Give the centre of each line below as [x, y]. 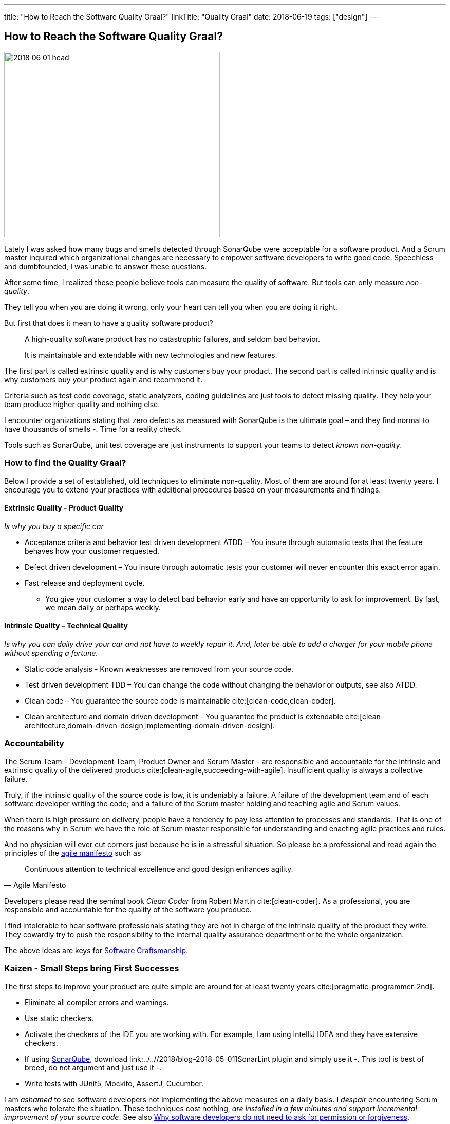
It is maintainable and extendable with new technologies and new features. [151, 355]
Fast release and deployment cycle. [85, 583]
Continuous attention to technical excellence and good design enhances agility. [159, 869]
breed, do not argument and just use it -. [93, 1067]
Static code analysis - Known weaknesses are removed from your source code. [159, 669]
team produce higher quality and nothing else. [82, 404]
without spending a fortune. [51, 653]
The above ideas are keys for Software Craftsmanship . [96, 950]
